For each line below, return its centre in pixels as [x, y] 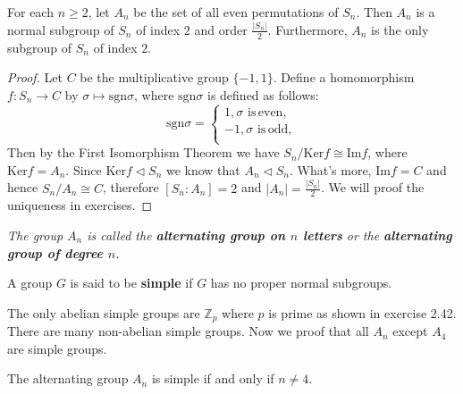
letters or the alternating [378, 235]
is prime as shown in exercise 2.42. [362, 312]
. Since [84, 169]
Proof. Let [35, 77]
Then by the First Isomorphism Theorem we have [143, 152]
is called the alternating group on [186, 235]
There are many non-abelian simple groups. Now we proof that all [188, 331]
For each [30, 12]
